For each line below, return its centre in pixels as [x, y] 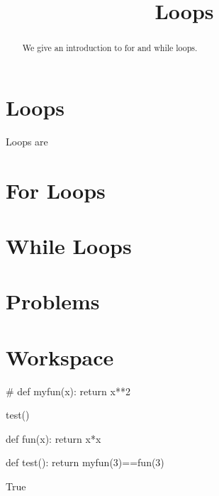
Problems [53, 301]
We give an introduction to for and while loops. [110, 48]
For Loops [56, 190]
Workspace [60, 357]
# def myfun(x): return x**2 [68, 391]
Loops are [27, 141]
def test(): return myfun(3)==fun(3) [85, 462]
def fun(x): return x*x [54, 438]
